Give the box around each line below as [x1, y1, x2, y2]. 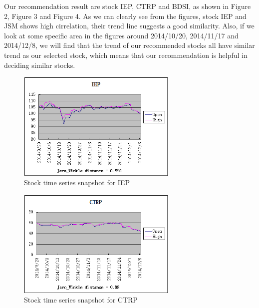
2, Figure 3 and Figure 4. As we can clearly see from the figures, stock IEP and [4, 10, 247, 21]
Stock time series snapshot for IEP [24, 177, 130, 188]
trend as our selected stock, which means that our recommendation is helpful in [4, 49, 248, 60]
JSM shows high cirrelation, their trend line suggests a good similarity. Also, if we [4, 20, 255, 31]
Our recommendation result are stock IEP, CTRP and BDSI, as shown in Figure [4, 1, 251, 11]
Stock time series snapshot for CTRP [24, 295, 138, 305]
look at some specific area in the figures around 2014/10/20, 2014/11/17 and [4, 30, 239, 40]
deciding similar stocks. [4, 59, 75, 70]
